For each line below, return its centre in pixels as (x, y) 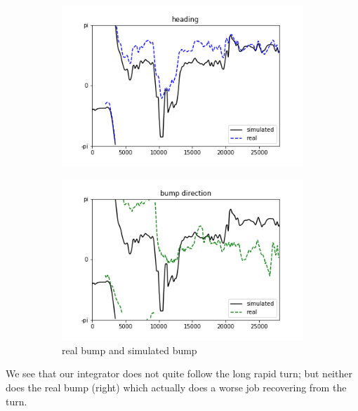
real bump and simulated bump (130, 350)
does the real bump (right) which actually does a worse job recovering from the (176, 388)
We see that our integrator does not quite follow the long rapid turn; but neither (179, 373)
